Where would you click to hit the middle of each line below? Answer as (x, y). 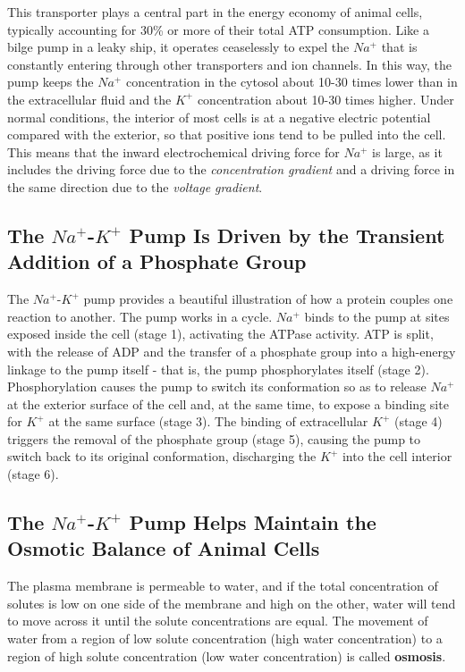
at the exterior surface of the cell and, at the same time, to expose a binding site (228, 403)
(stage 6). (33, 474)
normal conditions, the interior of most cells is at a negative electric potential (219, 117)
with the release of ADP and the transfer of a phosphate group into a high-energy (232, 351)
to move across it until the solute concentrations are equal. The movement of (218, 621)
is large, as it (407, 151)
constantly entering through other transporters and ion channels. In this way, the (229, 64)
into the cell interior (397, 456)
